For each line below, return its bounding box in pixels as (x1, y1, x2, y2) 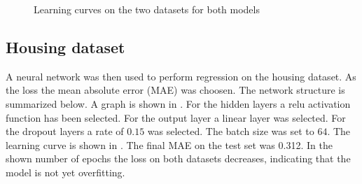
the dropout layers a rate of (6, 124, 124, 139)
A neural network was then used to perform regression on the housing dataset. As (6, 69, 356, 83)
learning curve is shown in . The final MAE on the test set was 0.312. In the (6, 137, 333, 152)
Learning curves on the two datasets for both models (34, 2, 260, 16)
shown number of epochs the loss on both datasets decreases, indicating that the (6, 151, 351, 166)
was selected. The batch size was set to (147, 124, 314, 139)
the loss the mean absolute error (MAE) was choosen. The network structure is (6, 83, 345, 97)
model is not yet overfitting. (6, 164, 125, 179)
